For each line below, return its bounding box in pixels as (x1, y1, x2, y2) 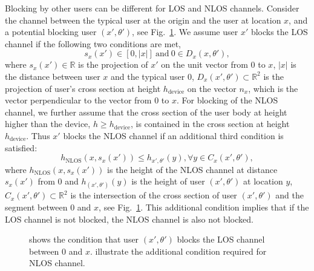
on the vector (187, 82, 237, 94)
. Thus (26, 129, 50, 142)
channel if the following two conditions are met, (5, 37, 182, 50)
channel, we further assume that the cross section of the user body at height (5, 105, 287, 118)
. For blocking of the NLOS (176, 94, 278, 106)
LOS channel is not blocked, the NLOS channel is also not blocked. (5, 212, 253, 225)
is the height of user (131, 175, 205, 188)
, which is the (248, 82, 298, 94)
